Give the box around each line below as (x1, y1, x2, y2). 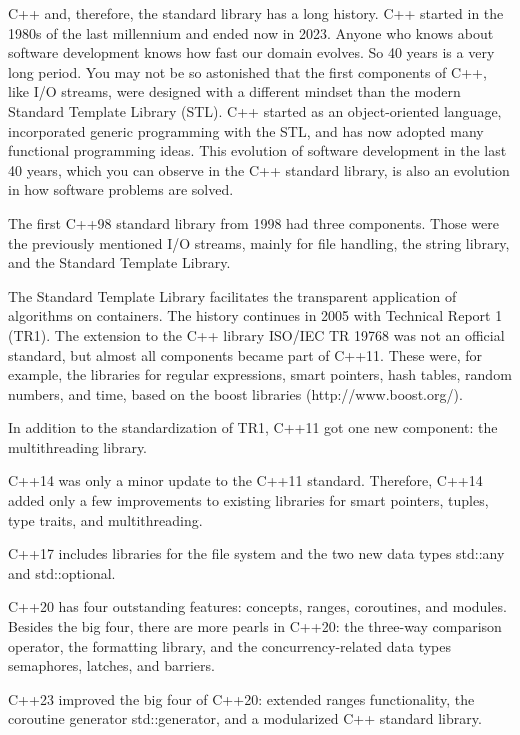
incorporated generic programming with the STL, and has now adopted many (8, 120, 484, 141)
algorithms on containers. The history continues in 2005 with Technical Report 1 (8, 305, 503, 326)
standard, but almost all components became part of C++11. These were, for (8, 344, 483, 365)
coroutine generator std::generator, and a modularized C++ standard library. (8, 708, 482, 729)
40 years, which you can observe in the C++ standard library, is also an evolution (8, 159, 510, 180)
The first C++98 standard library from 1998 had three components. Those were (8, 212, 499, 233)
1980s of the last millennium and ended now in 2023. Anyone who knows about (8, 22, 494, 43)
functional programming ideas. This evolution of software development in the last (8, 140, 507, 161)
